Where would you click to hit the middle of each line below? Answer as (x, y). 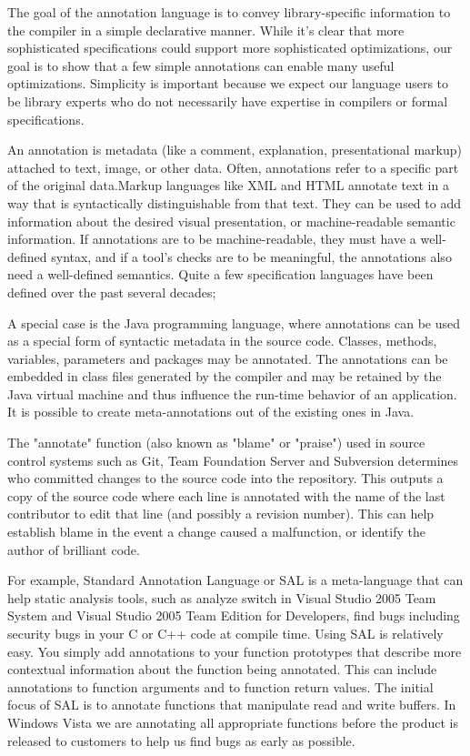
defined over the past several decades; (112, 292)
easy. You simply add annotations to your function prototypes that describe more (235, 651)
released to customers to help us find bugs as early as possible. (181, 740)
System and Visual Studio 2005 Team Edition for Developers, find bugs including (234, 615)
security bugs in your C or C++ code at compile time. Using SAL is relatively (225, 633)
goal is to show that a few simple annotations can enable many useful (201, 65)
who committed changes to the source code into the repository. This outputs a (225, 478)
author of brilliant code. (74, 549)
